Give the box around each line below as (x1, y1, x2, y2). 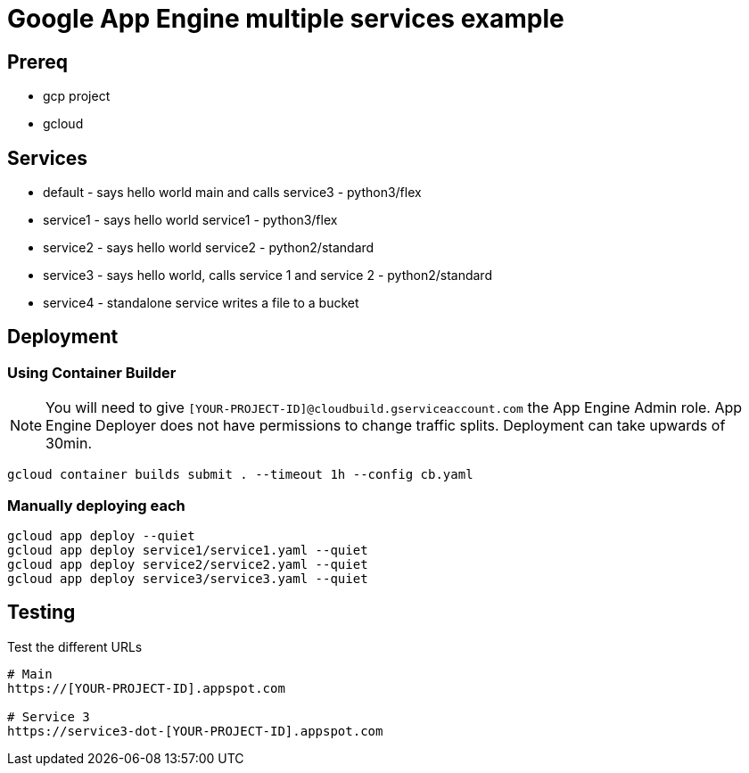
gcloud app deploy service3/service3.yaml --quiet (7, 571, 368, 586)
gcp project (43, 88, 111, 104)
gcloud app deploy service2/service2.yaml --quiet (7, 556, 368, 572)
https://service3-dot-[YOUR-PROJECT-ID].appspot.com (7, 723, 383, 738)
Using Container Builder (7, 363, 177, 382)
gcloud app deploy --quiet (7, 528, 195, 543)
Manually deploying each (7, 496, 185, 514)
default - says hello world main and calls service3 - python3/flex (43, 185, 422, 201)
